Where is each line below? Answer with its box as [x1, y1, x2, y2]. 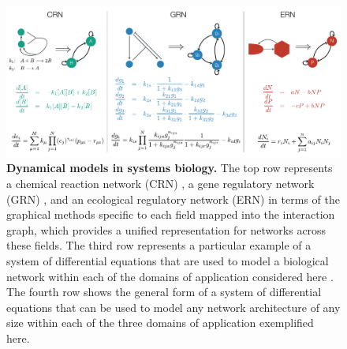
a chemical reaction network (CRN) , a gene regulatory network [6, 175, 315, 192]
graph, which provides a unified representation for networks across [6, 221, 326, 238]
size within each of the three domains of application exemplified [6, 314, 314, 331]
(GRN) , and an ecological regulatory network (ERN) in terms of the [6, 190, 340, 207]
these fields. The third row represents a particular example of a [6, 237, 312, 253]
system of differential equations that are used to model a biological [6, 253, 329, 269]
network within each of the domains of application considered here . [6, 268, 334, 284]
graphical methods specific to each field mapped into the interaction [6, 206, 335, 223]
